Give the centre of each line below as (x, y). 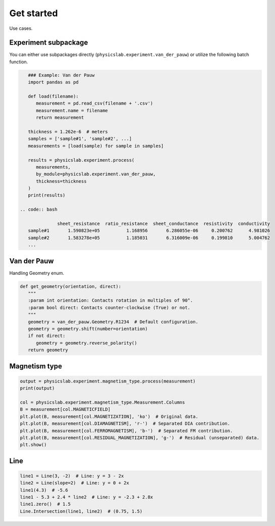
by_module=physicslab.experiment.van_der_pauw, (96, 174)
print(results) (47, 195)
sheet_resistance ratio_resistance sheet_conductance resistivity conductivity (163, 224)
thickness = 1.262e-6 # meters (68, 132)
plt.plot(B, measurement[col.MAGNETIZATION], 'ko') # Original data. (109, 416)
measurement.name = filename (72, 110)
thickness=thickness (61, 181)
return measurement (60, 118)
